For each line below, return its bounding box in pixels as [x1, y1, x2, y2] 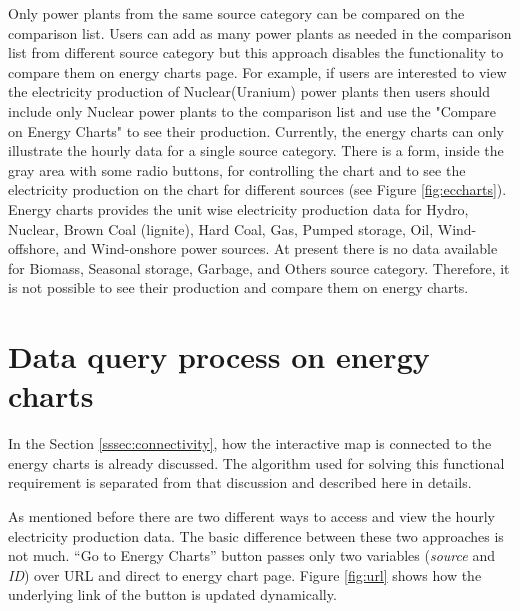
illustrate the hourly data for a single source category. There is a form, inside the [8, 140, 504, 161]
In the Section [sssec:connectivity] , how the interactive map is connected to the [8, 433, 492, 454]
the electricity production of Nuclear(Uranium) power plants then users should [8, 81, 491, 102]
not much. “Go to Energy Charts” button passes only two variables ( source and [8, 545, 495, 566]
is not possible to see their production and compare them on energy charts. [8, 277, 469, 298]
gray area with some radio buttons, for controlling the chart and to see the [8, 159, 466, 180]
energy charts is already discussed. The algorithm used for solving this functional [8, 452, 505, 473]
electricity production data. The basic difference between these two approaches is [8, 525, 504, 546]
